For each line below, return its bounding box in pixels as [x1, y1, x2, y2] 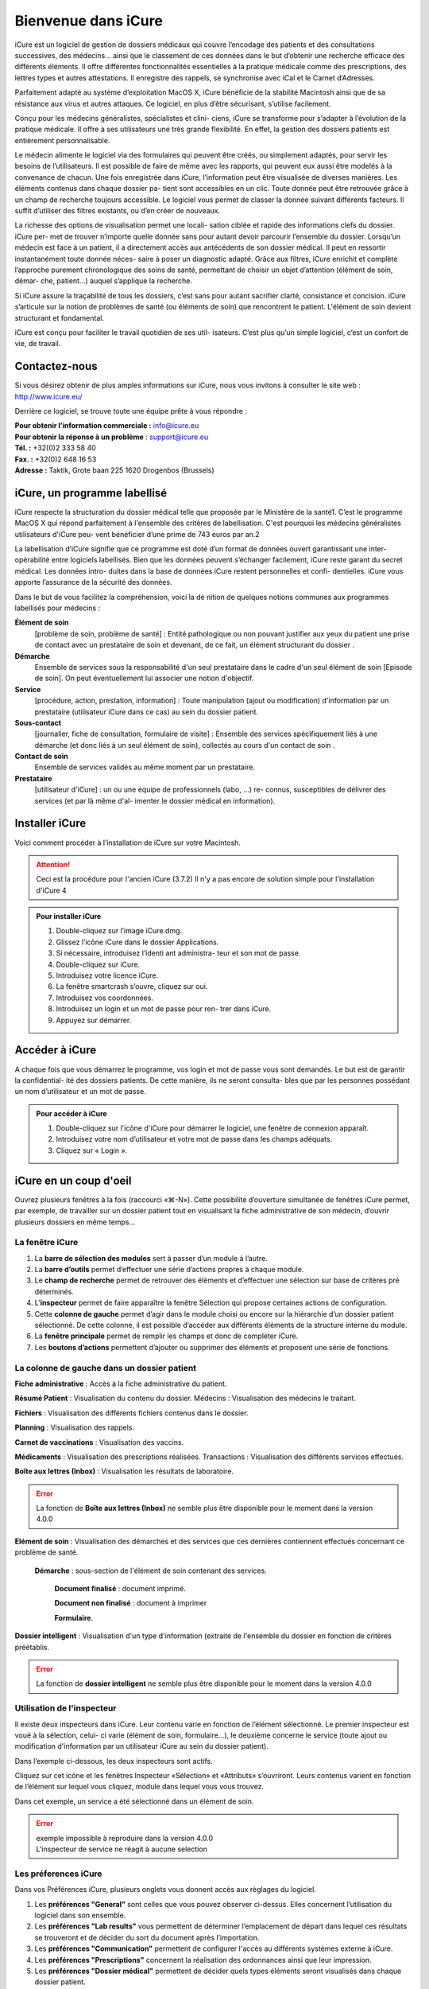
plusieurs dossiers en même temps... [14, 1217, 136, 1227]
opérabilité [14, 555, 50, 565]
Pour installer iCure [36, 912, 102, 921]
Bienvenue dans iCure [14, 12, 163, 29]
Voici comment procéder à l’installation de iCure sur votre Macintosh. [14, 838, 242, 847]
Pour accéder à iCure [36, 1108, 107, 1118]
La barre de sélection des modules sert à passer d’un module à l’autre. [34, 1253, 268, 1263]
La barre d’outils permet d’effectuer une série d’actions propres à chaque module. [34, 1265, 304, 1275]
